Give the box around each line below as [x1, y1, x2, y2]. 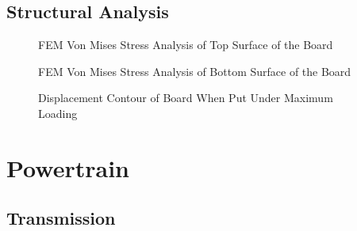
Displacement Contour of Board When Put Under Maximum [38, 89, 333, 106]
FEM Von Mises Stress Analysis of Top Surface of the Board [38, 36, 333, 53]
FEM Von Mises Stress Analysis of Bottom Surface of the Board [38, 62, 351, 79]
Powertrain [6, 151, 129, 184]
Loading [38, 104, 78, 121]
